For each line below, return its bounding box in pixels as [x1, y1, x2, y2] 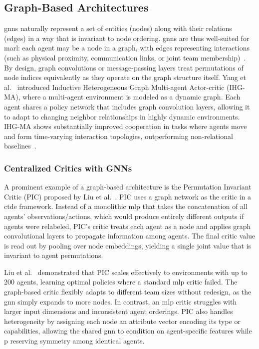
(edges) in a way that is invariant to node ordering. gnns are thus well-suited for [4, 32, 250, 43]
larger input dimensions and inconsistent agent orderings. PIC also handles [4, 306, 233, 316]
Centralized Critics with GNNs [4, 161, 132, 174]
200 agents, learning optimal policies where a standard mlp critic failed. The [4, 276, 238, 287]
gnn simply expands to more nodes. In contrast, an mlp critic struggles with [4, 296, 237, 306]
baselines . [4, 140, 36, 151]
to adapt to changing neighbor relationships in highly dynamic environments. [4, 111, 240, 121]
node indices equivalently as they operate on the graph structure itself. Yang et [4, 72, 247, 82]
